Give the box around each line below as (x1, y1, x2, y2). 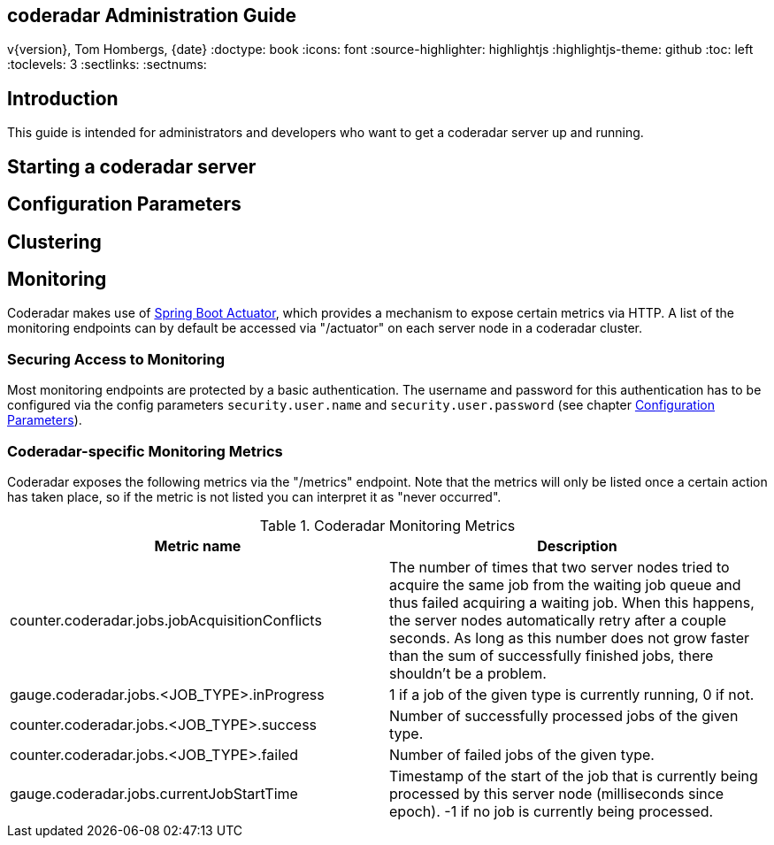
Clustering (7, 230, 102, 253)
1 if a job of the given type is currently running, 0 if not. (389, 685, 755, 703)
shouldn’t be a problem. (389, 664, 547, 682)
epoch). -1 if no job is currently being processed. (389, 802, 714, 820)
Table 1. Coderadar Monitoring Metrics (259, 516, 516, 534)
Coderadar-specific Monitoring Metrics (7, 442, 283, 460)
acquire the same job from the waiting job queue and (389, 575, 741, 594)
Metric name (154, 536, 241, 555)
